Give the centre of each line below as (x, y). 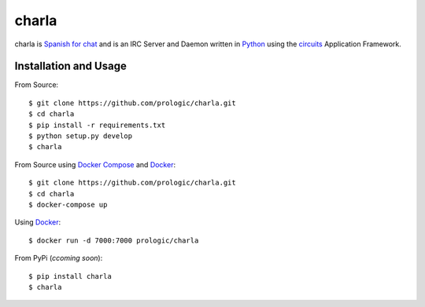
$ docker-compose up (68, 205)
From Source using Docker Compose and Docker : (95, 164)
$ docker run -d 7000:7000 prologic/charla (114, 240)
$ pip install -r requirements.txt (97, 125)
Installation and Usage (71, 66)
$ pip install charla (70, 276)
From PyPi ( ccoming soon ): (59, 258)
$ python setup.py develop (81, 136)
